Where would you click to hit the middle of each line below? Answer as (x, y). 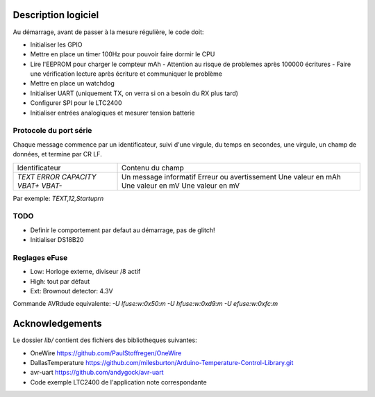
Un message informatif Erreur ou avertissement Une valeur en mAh (231, 177)
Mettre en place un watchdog (72, 83)
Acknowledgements (57, 324)
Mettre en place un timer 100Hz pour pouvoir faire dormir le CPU (123, 54)
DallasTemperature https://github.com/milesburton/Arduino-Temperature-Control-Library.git (162, 363)
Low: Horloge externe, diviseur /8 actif (85, 272)
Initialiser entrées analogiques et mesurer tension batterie (112, 113)
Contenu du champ (152, 168)
